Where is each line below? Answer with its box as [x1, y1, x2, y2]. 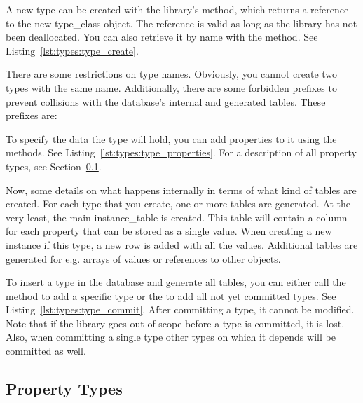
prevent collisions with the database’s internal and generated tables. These [6, 94, 326, 109]
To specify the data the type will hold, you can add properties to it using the [6, 131, 337, 146]
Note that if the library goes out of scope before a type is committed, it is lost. [6, 315, 345, 330]
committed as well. [6, 343, 86, 358]
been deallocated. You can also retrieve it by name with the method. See [6, 29, 318, 44]
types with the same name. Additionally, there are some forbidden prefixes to [6, 80, 337, 95]
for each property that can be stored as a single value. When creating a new [6, 224, 332, 238]
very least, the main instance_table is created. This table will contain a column [6, 210, 348, 224]
